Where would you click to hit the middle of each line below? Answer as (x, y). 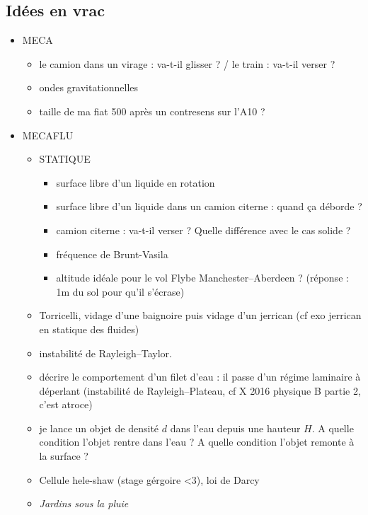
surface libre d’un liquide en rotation (136, 182)
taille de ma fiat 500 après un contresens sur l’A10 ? (152, 111)
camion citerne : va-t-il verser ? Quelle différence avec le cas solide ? (203, 230)
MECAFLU (48, 135)
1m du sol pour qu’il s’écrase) (120, 291)
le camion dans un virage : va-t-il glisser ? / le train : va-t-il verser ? (187, 63)
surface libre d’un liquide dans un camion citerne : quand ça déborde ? (209, 206)
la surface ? (64, 456)
